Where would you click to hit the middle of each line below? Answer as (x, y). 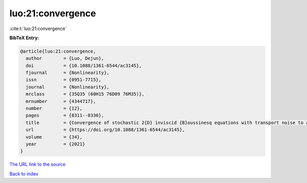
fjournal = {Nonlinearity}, (68, 73)
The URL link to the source (38, 164)
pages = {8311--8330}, (65, 115)
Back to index (24, 174)
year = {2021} (56, 144)
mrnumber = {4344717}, (61, 101)
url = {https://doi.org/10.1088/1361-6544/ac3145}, (105, 130)
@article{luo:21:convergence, (58, 51)
